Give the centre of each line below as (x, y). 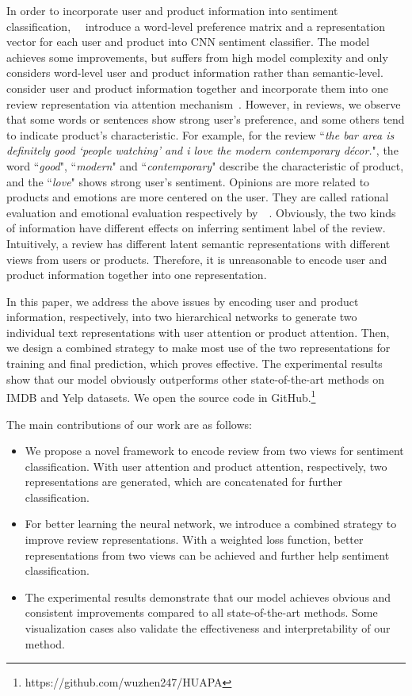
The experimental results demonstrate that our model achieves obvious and (208, 597)
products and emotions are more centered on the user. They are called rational (198, 197)
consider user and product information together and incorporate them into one (197, 88)
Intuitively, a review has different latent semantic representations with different (198, 243)
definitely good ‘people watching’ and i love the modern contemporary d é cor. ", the (202, 150)
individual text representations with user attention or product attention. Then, (198, 332)
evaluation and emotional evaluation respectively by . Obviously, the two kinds (201, 212)
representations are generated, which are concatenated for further (184, 482)
